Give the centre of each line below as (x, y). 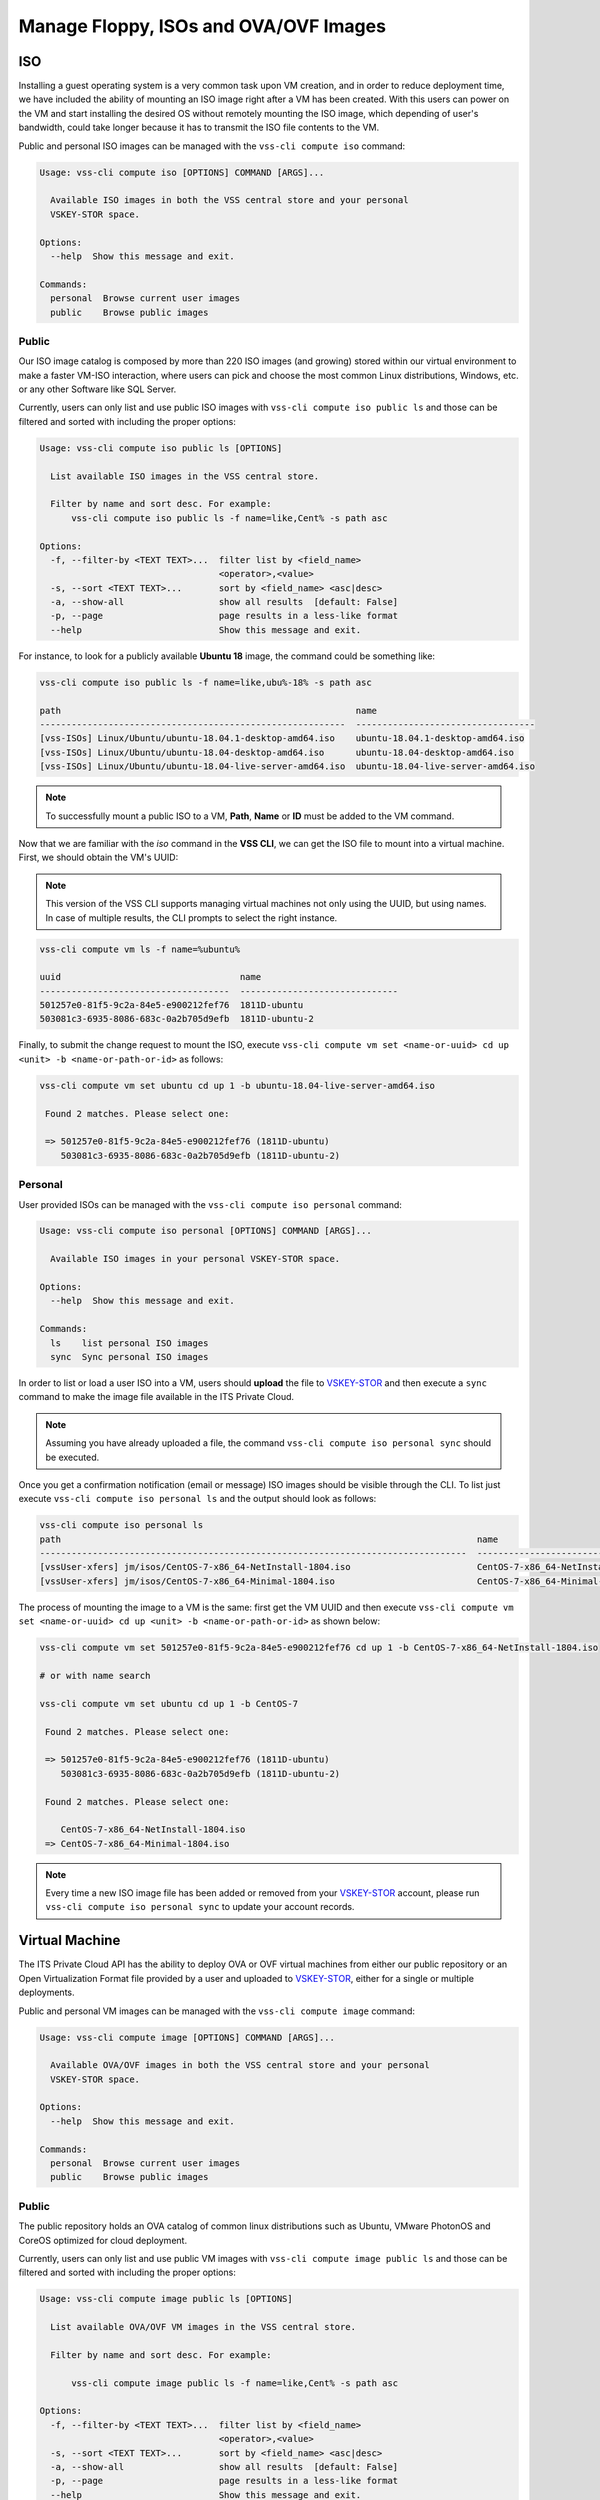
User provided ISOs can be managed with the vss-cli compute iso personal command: (210, 1204)
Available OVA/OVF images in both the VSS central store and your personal (240, 2065)
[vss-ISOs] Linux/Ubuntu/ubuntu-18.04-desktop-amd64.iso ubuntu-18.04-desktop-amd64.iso (277, 752)
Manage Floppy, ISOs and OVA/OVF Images (202, 26)
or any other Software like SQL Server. (97, 389)
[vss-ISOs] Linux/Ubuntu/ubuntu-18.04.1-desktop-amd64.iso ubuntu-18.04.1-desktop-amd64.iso (282, 738)
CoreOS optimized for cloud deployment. (103, 2240)
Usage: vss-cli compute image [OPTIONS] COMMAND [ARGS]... (187, 2037)
